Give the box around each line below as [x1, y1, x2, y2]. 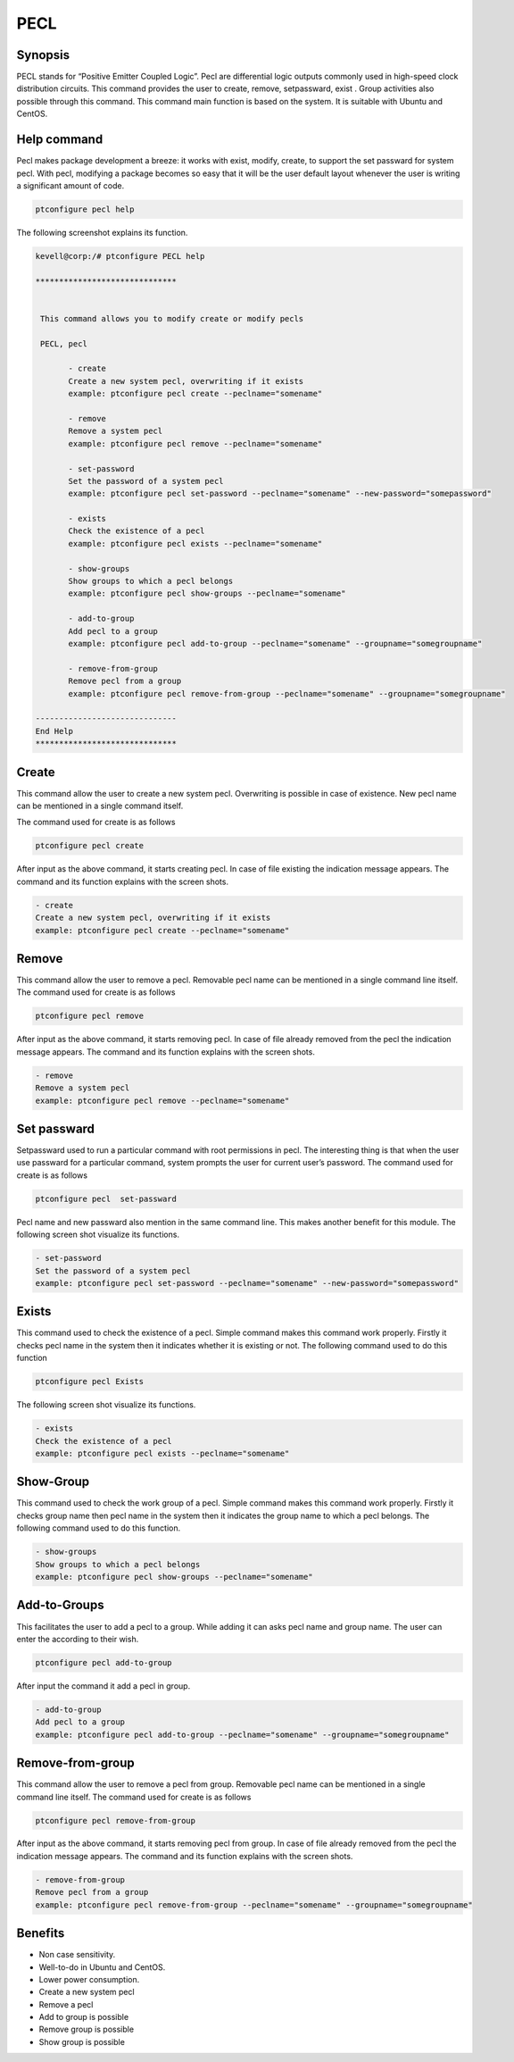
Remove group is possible [38, 2024, 134, 2035]
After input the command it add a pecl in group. [16, 1680, 191, 1691]
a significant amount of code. [16, 179, 125, 191]
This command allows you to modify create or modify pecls [40, 313, 304, 323]
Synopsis [16, 47, 70, 63]
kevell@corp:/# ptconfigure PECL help [35, 251, 205, 261]
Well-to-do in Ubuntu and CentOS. [38, 1961, 166, 1973]
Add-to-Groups [16, 1598, 104, 1613]
